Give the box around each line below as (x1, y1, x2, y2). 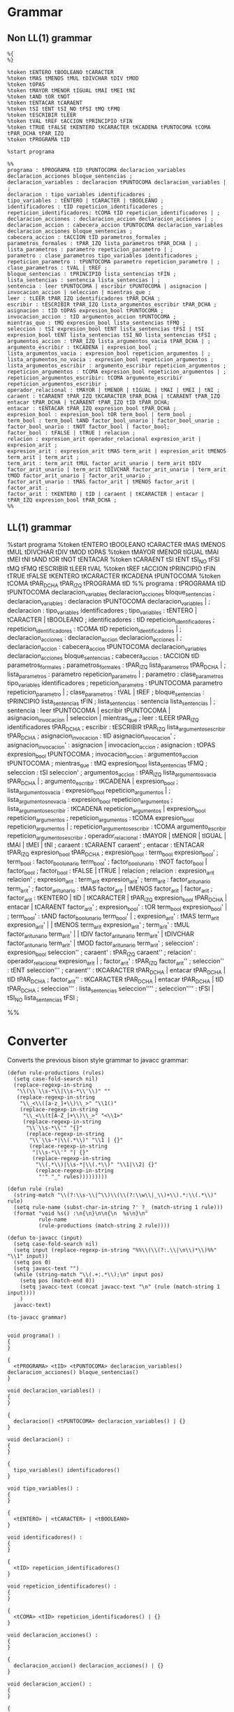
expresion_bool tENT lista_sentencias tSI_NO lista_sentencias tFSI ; (7, 332, 217, 339)
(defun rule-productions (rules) (7, 1069, 105, 1076)
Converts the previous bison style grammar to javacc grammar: (7, 1056, 189, 1064)
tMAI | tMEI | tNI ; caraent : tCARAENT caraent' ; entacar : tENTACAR (7, 840, 205, 849)
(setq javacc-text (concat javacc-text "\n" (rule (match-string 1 (20, 1283, 220, 1291)
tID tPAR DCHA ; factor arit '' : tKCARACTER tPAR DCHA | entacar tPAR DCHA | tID (7, 975, 224, 985)
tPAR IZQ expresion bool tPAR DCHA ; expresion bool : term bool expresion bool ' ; (7, 848, 219, 858)
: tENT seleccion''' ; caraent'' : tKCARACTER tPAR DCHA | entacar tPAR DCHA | (7, 966, 226, 976)
